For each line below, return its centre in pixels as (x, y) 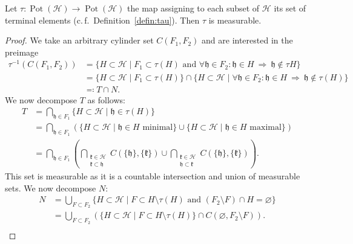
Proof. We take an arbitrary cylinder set (79, 40)
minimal (158, 128)
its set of (290, 8)
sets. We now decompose (51, 188)
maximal (266, 128)
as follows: (106, 99)
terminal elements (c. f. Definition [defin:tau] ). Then (102, 20)
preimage (22, 52)
